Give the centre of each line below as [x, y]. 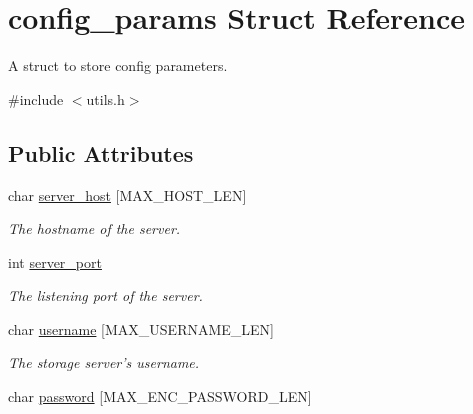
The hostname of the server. [94, 228]
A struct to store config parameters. [118, 65]
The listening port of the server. [105, 295]
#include [36, 98]
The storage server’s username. [104, 362]
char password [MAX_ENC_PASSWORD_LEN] [160, 396]
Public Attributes [101, 152]
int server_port [55, 261]
